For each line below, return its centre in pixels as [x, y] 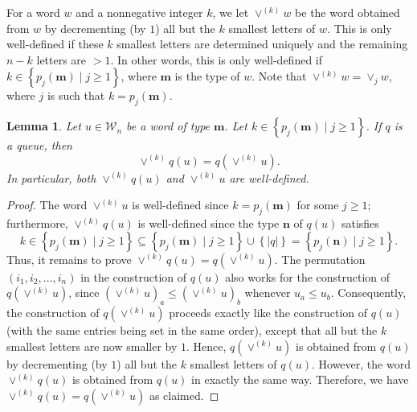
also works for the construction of [308, 276]
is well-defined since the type [208, 223]
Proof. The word [47, 205]
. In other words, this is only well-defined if [216, 59]
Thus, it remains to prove [69, 259]
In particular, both [51, 177]
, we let [231, 12]
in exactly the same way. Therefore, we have [300, 379]
